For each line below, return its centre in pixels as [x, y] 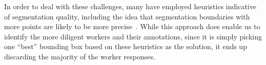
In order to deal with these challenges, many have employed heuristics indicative [130, 6]
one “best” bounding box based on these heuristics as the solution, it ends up [126, 46]
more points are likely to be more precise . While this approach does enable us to [132, 26]
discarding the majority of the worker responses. [80, 56]
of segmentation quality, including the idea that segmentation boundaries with [127, 16]
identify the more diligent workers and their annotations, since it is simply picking [133, 36]
